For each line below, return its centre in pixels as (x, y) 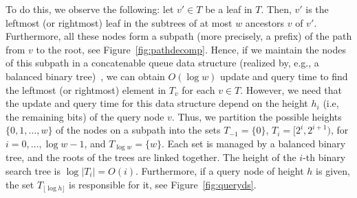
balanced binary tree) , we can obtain (85, 76)
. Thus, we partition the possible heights (257, 116)
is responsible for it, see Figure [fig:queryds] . (163, 184)
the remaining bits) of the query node (85, 116)
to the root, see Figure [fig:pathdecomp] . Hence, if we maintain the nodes (191, 49)
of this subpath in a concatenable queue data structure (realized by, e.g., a (162, 63)
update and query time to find (284, 76)
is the (317, 9)
